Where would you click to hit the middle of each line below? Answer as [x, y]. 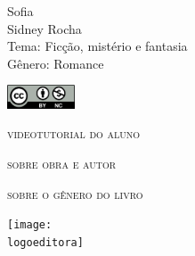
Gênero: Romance [56, 63]
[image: [30, 225]
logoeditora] [45, 242]
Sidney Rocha [45, 28]
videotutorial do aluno [74, 133]
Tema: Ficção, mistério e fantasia [97, 46]
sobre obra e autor [62, 163]
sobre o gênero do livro [75, 193]
